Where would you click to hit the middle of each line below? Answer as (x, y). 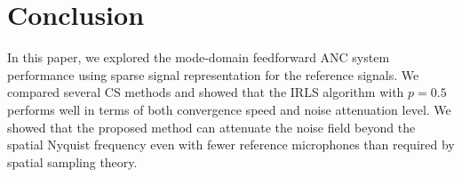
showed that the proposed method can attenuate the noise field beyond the (211, 127)
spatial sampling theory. (72, 161)
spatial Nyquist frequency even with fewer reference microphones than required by (231, 145)
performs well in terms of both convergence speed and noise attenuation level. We (229, 109)
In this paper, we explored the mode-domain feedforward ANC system (199, 57)
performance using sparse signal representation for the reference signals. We (213, 74)
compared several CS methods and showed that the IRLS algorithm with (206, 92)
